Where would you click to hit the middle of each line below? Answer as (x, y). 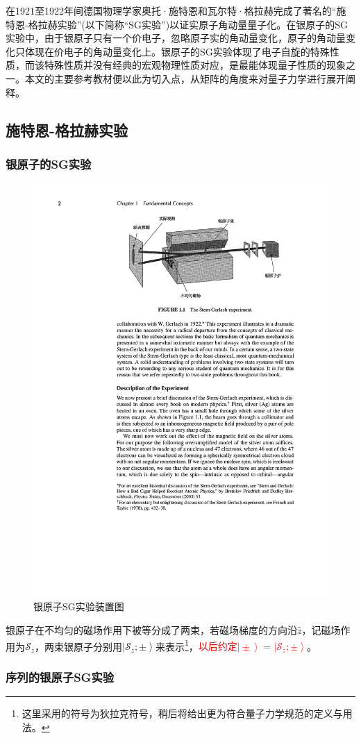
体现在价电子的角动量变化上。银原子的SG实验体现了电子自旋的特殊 (177, 51)
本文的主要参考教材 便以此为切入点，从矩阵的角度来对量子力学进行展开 (185, 78)
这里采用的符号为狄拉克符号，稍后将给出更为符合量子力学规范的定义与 (182, 713)
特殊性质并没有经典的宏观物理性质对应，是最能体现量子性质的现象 (195, 65)
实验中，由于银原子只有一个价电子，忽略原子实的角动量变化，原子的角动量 (176, 38)
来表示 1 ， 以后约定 (196, 645)
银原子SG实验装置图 (79, 606)
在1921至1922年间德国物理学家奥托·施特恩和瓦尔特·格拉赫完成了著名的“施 (176, 10)
